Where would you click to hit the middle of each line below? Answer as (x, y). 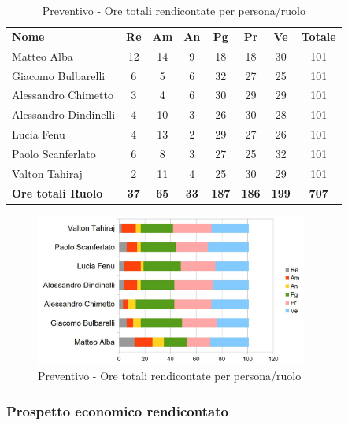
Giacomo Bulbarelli (59, 75)
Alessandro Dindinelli (64, 115)
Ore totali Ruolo (57, 192)
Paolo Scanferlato (54, 153)
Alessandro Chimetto (63, 95)
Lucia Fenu (39, 134)
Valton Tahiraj (47, 173)
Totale (318, 36)
